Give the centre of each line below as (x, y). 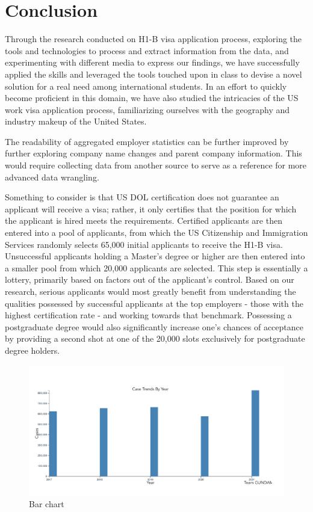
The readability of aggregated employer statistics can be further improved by (147, 141)
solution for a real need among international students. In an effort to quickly (146, 86)
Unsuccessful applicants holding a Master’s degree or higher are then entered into (155, 256)
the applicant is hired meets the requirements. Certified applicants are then (144, 221)
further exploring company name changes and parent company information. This (153, 153)
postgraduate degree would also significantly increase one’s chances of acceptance (154, 326)
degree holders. (33, 350)
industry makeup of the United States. (76, 121)
